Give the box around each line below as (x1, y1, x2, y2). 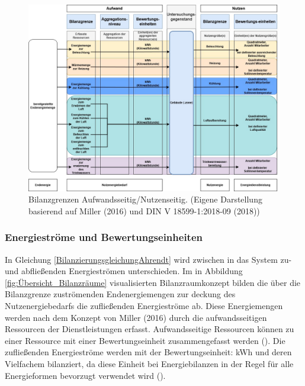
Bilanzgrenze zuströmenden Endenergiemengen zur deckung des (5, 288, 236, 300)
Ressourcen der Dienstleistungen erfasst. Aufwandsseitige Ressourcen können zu (5, 323, 294, 335)
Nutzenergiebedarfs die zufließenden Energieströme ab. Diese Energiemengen (5, 300, 283, 312)
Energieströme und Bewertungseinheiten (5, 230, 203, 245)
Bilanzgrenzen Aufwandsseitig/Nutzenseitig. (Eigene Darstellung (28, 193, 262, 205)
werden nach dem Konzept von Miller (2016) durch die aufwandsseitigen (5, 311, 267, 323)
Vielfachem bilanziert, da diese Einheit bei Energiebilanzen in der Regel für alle (5, 358, 294, 370)
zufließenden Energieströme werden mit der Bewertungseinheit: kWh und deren (5, 346, 292, 358)
